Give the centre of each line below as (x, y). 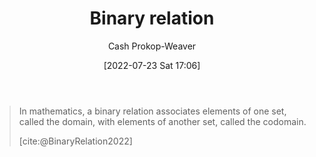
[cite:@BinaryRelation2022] (75, 141)
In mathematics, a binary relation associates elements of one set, (152, 111)
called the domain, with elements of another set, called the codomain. (162, 121)
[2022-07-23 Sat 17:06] (152, 65)
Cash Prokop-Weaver (152, 46)
